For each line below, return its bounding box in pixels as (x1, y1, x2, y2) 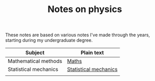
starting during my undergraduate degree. (5, 37, 93, 43)
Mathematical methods (8, 58, 62, 65)
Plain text (80, 49, 105, 56)
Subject (25, 49, 44, 56)
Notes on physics (47, 4, 122, 15)
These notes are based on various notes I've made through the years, (5, 32, 150, 38)
